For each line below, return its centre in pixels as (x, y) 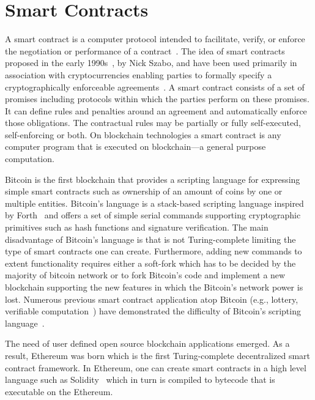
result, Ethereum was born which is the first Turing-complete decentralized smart (157, 355)
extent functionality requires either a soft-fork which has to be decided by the (150, 263)
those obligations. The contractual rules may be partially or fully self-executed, (153, 123)
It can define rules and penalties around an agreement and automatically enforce (156, 110)
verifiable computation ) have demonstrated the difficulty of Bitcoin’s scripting (153, 311)
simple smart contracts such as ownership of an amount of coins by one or (144, 191)
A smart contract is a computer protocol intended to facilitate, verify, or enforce (155, 39)
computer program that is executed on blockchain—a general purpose (135, 146)
